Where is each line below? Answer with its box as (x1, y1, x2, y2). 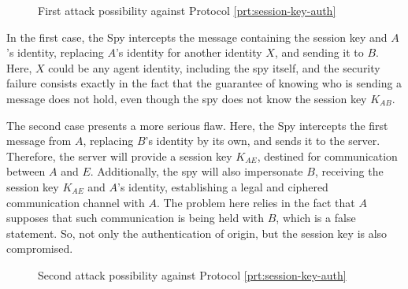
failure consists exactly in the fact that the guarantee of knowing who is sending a (6, 75, 402, 91)
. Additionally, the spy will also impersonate (90, 163, 303, 180)
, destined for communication (257, 147, 398, 164)
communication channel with (6, 194, 145, 210)
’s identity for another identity (115, 44, 262, 61)
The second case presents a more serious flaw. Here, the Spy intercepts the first (6, 117, 388, 133)
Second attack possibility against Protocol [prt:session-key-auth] (38, 266, 347, 283)
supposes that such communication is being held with (6, 209, 265, 226)
